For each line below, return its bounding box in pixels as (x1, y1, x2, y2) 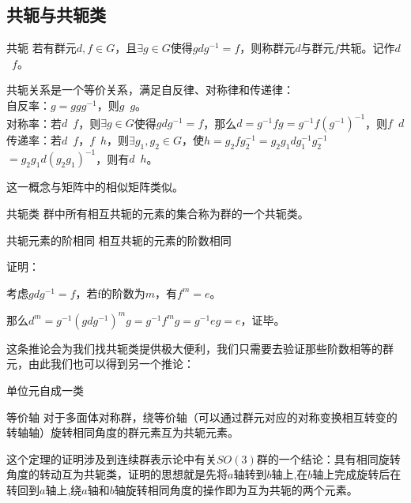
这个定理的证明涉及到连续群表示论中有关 (6, 450, 217, 467)
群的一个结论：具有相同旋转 (256, 450, 401, 467)
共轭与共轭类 (6, 2, 106, 27)
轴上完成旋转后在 (312, 466, 402, 482)
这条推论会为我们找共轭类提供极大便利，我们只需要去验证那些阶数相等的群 (6, 340, 394, 356)
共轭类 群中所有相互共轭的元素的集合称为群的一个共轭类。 (6, 205, 309, 221)
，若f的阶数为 (75, 284, 145, 301)
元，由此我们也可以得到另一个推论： (6, 355, 194, 372)
